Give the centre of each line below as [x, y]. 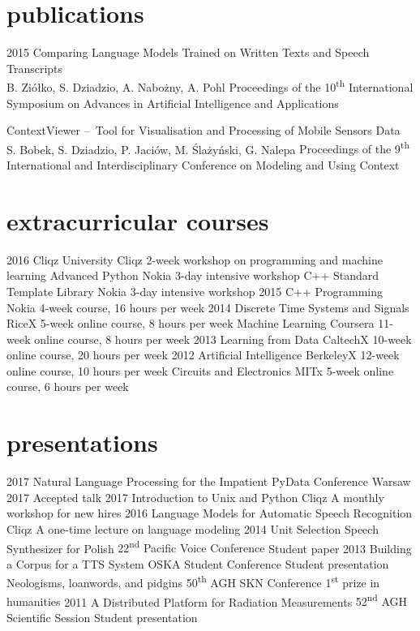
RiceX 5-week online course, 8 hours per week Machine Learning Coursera [191, 323]
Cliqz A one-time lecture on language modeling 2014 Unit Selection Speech [193, 528]
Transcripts [35, 68]
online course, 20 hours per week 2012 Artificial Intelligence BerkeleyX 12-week [203, 355]
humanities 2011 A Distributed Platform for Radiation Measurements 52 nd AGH [207, 600]
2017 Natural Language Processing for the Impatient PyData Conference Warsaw [209, 481]
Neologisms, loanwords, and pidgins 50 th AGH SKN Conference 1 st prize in [193, 582]
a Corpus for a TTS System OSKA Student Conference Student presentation [198, 563]
